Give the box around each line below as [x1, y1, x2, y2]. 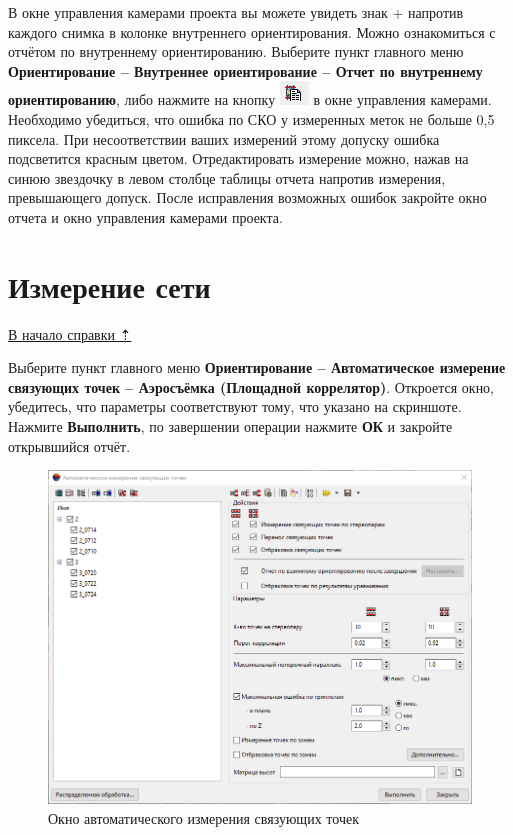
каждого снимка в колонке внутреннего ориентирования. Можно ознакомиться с [8, 21, 496, 42]
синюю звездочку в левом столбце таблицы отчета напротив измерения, [8, 167, 446, 188]
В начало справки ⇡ [8, 323, 132, 344]
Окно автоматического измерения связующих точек [48, 807, 359, 828]
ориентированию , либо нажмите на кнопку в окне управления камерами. [8, 89, 492, 110]
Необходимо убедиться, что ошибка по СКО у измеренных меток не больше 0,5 [8, 108, 495, 129]
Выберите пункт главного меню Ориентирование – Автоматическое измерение [8, 357, 506, 378]
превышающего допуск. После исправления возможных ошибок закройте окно [8, 187, 487, 208]
